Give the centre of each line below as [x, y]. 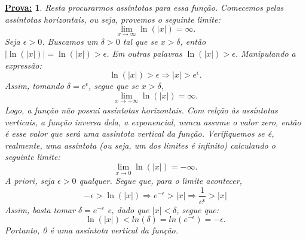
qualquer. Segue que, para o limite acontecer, [160, 181]
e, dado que [128, 209]
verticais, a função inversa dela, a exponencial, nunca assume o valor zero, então [153, 121]
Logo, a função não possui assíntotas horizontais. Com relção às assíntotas [141, 110]
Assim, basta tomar [40, 209]
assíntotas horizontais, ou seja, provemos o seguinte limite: [113, 19]
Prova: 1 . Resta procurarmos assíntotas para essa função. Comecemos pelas [144, 7]
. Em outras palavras [144, 53]
